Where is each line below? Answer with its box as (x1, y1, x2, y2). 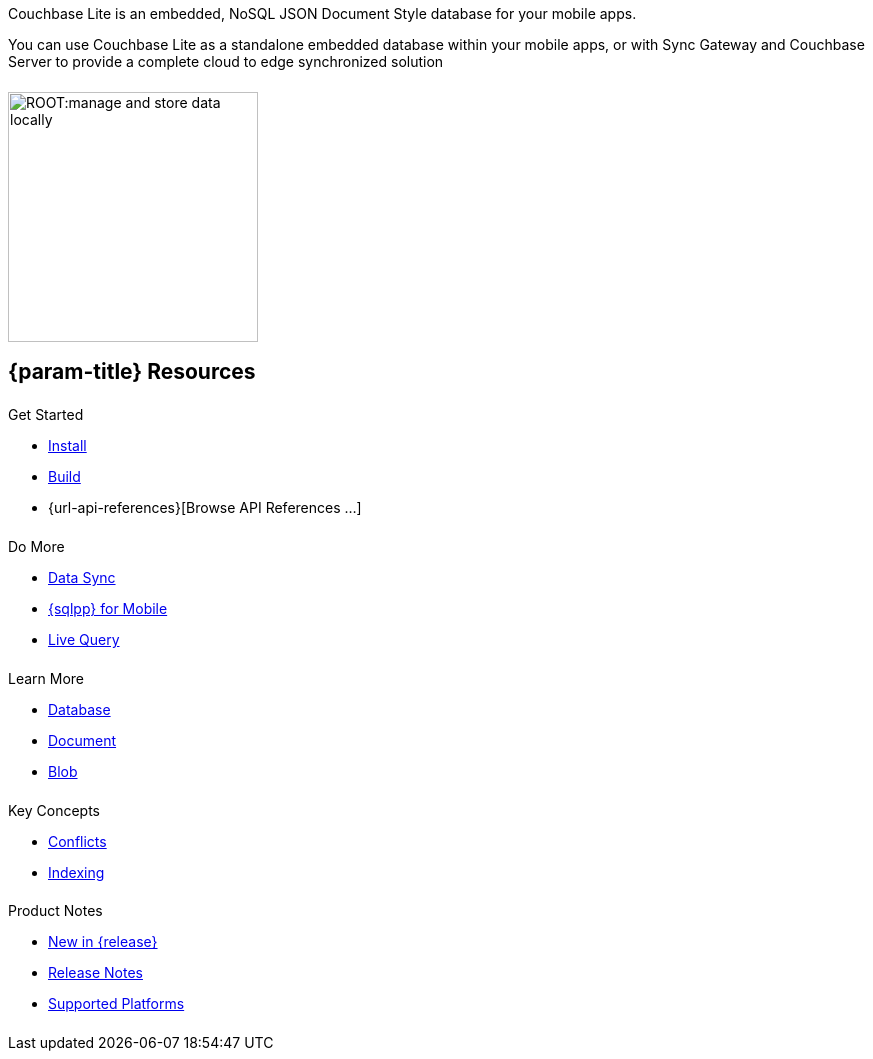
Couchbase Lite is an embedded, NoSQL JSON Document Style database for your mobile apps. (8, 5, 637, 22)
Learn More (8, 669, 85, 687)
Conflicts (48, 832, 107, 850)
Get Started (8, 406, 84, 424)
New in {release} (48, 933, 158, 951)
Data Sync (48, 568, 116, 586)
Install (48, 437, 87, 455)
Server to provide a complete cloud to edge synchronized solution (8, 53, 444, 70)
